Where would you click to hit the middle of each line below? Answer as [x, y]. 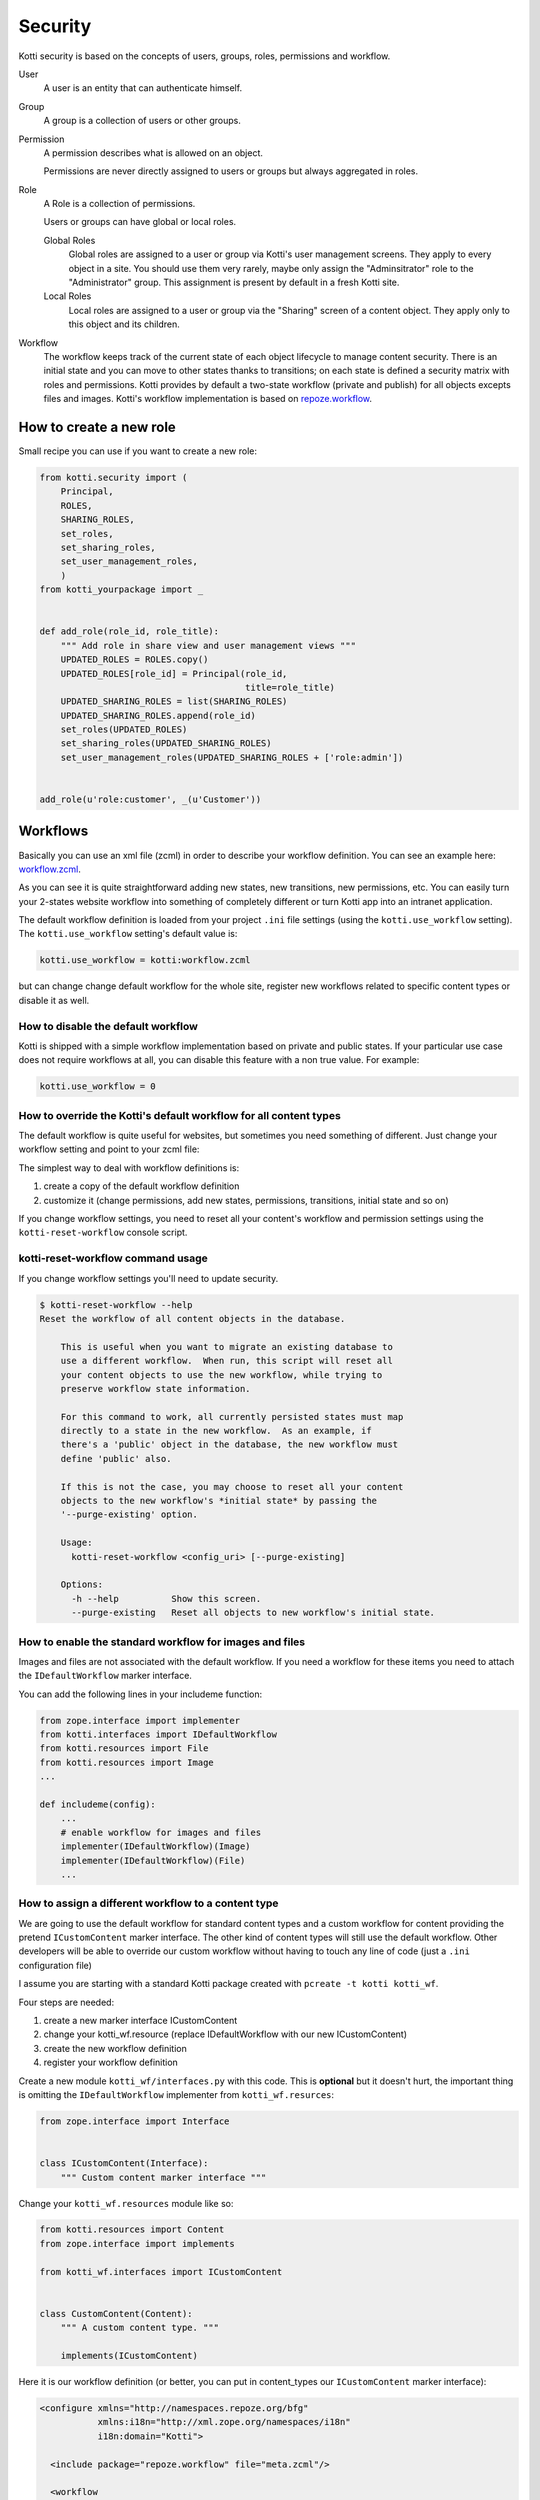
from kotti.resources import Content [132, 2229]
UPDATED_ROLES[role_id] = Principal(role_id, [174, 673]
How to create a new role [97, 426]
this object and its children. [124, 324]
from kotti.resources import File [124, 1748]
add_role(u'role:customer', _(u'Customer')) [150, 799]
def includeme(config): [98, 1804]
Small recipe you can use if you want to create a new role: [137, 451]
